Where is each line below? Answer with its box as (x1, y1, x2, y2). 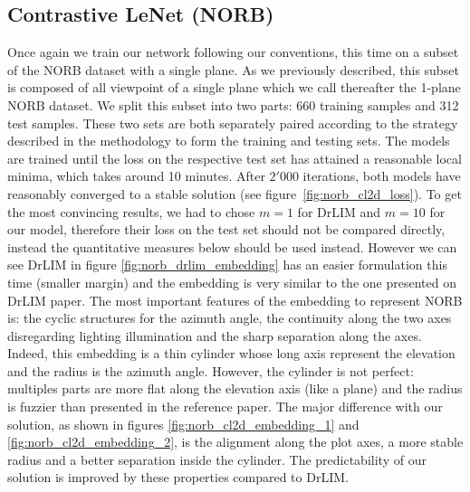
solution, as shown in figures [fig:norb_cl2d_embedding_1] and (7, 414, 360, 433)
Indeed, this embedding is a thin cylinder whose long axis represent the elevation (7, 344, 456, 363)
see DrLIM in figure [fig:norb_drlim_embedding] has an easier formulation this (7, 255, 447, 274)
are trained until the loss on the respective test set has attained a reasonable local (7, 148, 462, 167)
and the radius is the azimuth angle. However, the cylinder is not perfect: (7, 361, 414, 380)
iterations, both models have (302, 166, 461, 185)
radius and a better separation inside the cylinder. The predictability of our (7, 449, 427, 468)
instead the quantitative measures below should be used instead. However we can (7, 237, 457, 256)
